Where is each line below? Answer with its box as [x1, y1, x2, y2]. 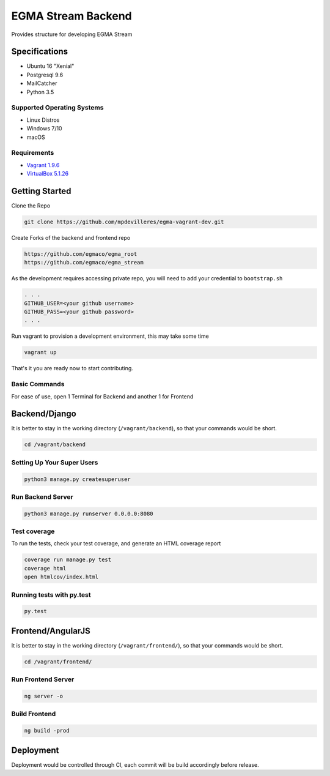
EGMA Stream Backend [11, 9, 132, 23]
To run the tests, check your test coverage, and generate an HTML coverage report [11, 540, 221, 547]
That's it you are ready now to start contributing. [11, 365, 134, 372]
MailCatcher [26, 80, 57, 87]
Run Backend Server [11, 493, 73, 501]
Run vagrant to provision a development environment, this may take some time [11, 332, 209, 340]
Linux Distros [26, 116, 60, 124]
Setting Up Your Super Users [11, 458, 98, 466]
